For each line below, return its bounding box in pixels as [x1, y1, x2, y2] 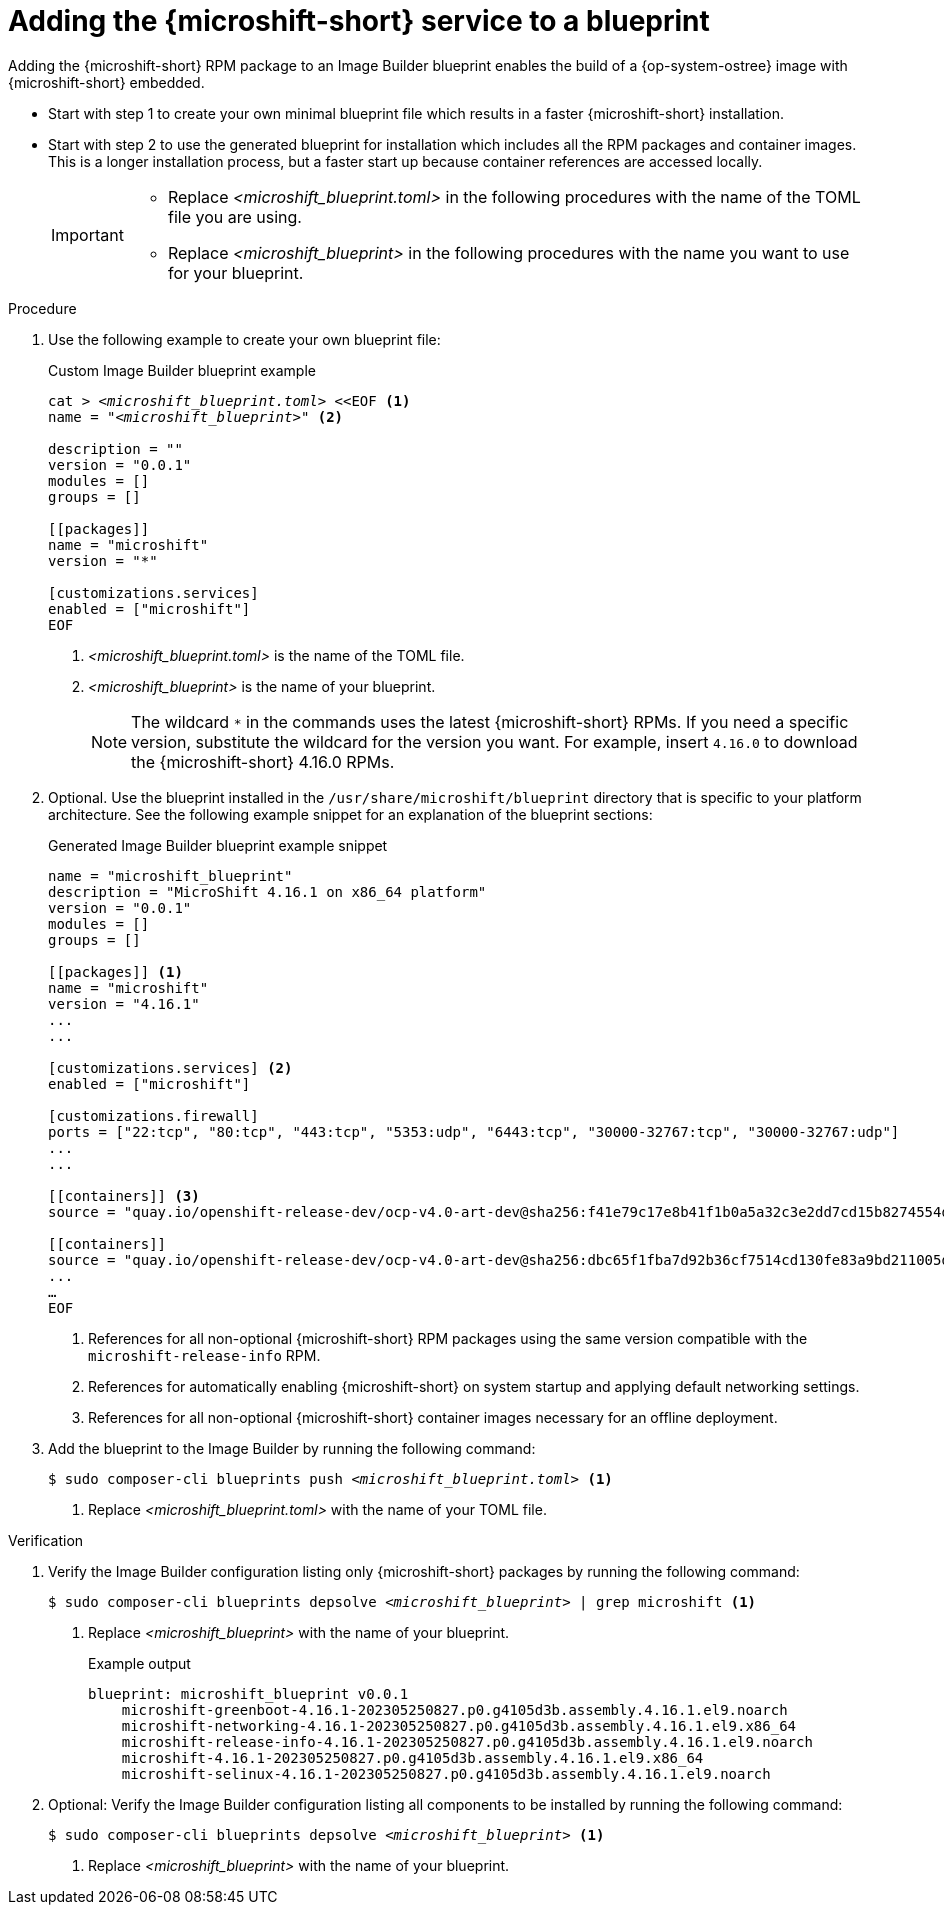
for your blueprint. [167, 262, 304, 283]
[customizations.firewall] [48, 1107, 259, 1124]
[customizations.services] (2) [48, 1059, 293, 1076]
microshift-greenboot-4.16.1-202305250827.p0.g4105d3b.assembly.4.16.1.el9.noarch [121, 1701, 788, 1718]
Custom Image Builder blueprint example [48, 361, 316, 379]
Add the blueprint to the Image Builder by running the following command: [48, 1439, 536, 1457]
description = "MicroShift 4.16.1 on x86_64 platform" [48, 883, 487, 900]
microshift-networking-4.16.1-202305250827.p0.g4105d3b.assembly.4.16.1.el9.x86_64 [121, 1717, 797, 1734]
